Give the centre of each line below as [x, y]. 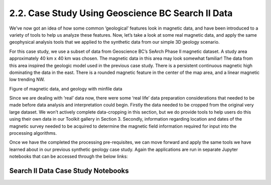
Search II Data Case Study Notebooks [69, 171]
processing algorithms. [33, 133]
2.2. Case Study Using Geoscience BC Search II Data [121, 13]
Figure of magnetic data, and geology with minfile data [66, 88]
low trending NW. [27, 79]
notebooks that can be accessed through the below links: [69, 156]
